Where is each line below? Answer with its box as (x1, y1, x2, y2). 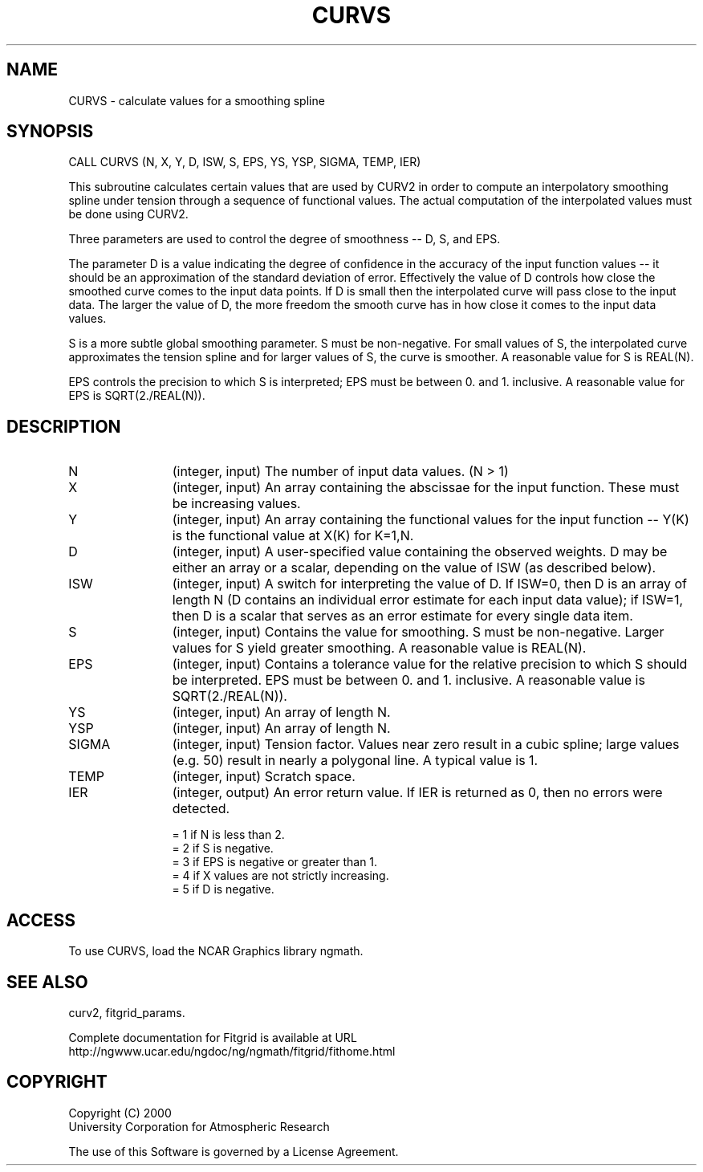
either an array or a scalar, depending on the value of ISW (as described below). (172, 560, 656, 576)
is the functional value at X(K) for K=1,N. (172, 527, 414, 544)
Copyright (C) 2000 (68, 1105, 172, 1120)
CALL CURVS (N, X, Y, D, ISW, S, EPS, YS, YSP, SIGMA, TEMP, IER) (68, 155, 421, 169)
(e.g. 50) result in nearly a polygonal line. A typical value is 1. (172, 752, 538, 769)
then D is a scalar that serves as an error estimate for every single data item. (172, 608, 633, 625)
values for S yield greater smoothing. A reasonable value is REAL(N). (172, 640, 587, 657)
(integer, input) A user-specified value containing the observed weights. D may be (172, 543, 668, 560)
